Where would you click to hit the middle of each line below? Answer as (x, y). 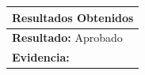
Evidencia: (41, 57)
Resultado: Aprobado (67, 37)
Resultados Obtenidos (73, 17)
